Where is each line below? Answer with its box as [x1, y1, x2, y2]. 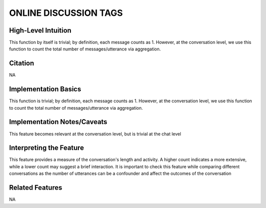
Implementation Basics [9, 85, 81, 93]
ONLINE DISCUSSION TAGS [9, 7, 123, 18]
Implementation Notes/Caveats [9, 118, 108, 126]
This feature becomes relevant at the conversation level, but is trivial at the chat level [9, 131, 182, 137]
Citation [9, 59, 34, 68]
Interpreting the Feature [9, 144, 84, 152]
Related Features [9, 183, 63, 192]
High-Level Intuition [9, 26, 71, 35]
